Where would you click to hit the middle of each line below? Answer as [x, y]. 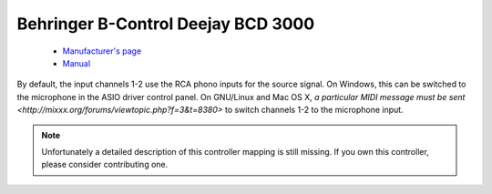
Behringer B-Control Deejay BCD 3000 [166, 24]
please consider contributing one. [105, 165]
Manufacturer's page [102, 51]
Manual [77, 63]
